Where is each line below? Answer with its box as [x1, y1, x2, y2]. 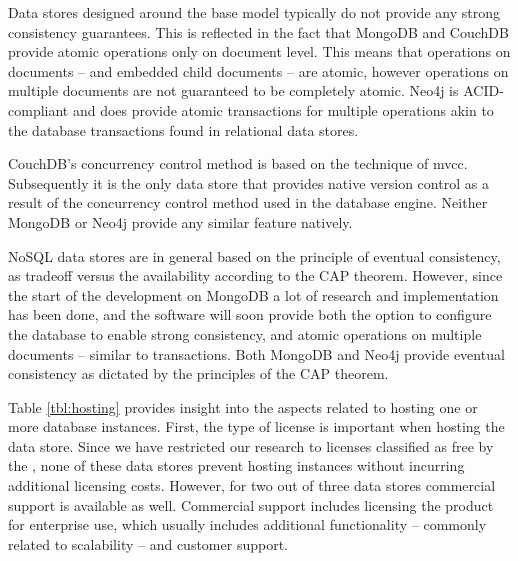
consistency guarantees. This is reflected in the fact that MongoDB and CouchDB [8, 21, 509, 42]
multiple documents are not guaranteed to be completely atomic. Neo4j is [8, 80, 459, 101]
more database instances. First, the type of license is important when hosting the [8, 416, 505, 437]
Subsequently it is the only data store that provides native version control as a [8, 172, 489, 193]
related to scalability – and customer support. [8, 533, 288, 554]
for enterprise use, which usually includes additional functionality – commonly [8, 514, 487, 535]
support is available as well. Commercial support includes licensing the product [8, 494, 494, 515]
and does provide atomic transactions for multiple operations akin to [72, 99, 494, 120]
